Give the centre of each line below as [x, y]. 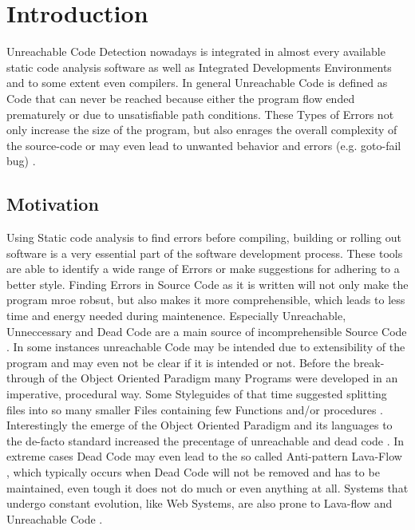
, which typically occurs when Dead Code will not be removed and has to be [193, 471]
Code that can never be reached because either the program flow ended [181, 98]
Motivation [53, 204]
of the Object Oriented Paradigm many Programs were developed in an [223, 378]
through [26, 378]
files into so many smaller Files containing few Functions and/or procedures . [195, 409]
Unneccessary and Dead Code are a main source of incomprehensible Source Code [207, 331]
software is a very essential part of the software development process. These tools [205, 253]
